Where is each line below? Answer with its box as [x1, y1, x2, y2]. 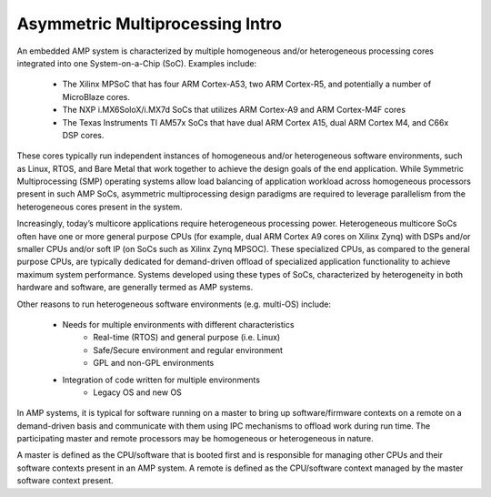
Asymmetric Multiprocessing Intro [16, 14, 282, 34]
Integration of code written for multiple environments [62, 374, 261, 385]
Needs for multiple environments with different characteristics [62, 319, 295, 330]
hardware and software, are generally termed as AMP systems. [16, 282, 254, 293]
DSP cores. [62, 129, 105, 140]
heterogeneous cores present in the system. [16, 201, 183, 212]
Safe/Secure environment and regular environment [93, 344, 284, 355]
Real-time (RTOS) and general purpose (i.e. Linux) [93, 332, 281, 343]
